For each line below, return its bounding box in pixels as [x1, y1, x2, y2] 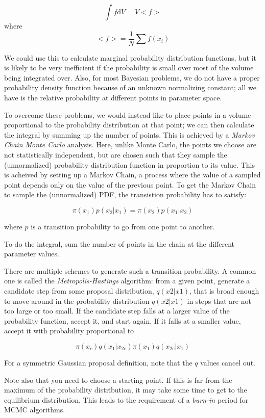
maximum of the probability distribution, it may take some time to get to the [4, 384, 247, 395]
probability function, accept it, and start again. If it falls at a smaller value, [4, 315, 241, 326]
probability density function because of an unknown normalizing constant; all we [4, 82, 256, 93]
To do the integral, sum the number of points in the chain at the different [4, 238, 234, 249]
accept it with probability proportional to [4, 325, 134, 336]
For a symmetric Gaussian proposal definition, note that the [4, 357, 192, 368]
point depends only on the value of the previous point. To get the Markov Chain [4, 179, 256, 190]
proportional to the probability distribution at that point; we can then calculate [4, 119, 254, 130]
